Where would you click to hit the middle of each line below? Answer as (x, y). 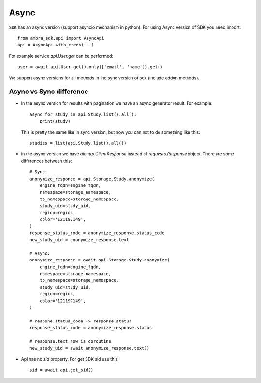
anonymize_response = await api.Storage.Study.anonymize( (100, 260)
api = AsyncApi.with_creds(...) (56, 45)
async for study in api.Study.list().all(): (83, 114)
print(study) (55, 121)
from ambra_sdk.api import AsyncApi (61, 38)
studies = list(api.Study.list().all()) (78, 143)
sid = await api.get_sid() (62, 370)
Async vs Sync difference (49, 92)
